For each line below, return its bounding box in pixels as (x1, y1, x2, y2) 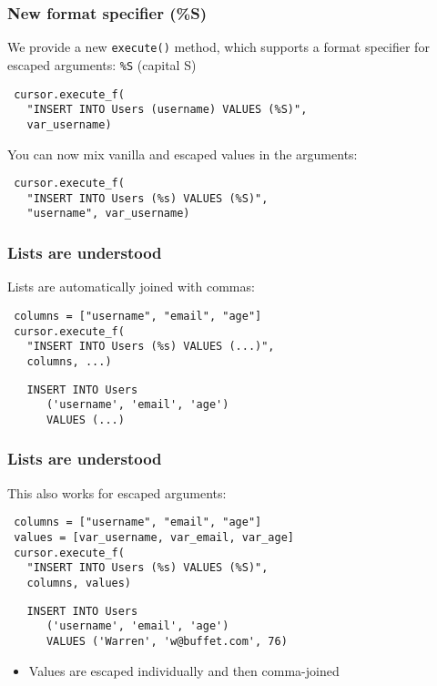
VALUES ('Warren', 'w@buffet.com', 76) (46, 634, 288, 648)
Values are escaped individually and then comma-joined (28, 660, 340, 680)
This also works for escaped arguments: (7, 483, 227, 502)
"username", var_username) (26, 207, 190, 220)
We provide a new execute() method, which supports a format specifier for (7, 37, 430, 56)
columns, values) (26, 576, 132, 589)
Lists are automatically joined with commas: (7, 277, 255, 296)
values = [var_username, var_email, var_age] (14, 530, 294, 544)
